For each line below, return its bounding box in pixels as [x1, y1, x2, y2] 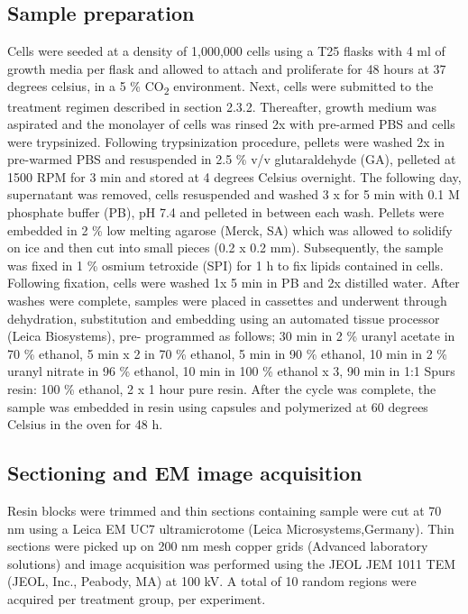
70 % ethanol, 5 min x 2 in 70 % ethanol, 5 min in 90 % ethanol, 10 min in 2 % [7, 344, 448, 362]
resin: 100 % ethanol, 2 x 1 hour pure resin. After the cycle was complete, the [7, 380, 436, 399]
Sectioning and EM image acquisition [7, 459, 362, 487]
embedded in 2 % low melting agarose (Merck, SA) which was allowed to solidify [7, 220, 453, 239]
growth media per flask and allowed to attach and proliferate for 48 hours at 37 [7, 59, 446, 78]
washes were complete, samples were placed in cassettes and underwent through [7, 291, 447, 310]
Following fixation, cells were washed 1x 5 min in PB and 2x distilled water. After [7, 273, 460, 292]
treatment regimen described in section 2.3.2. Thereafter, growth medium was [7, 96, 437, 115]
